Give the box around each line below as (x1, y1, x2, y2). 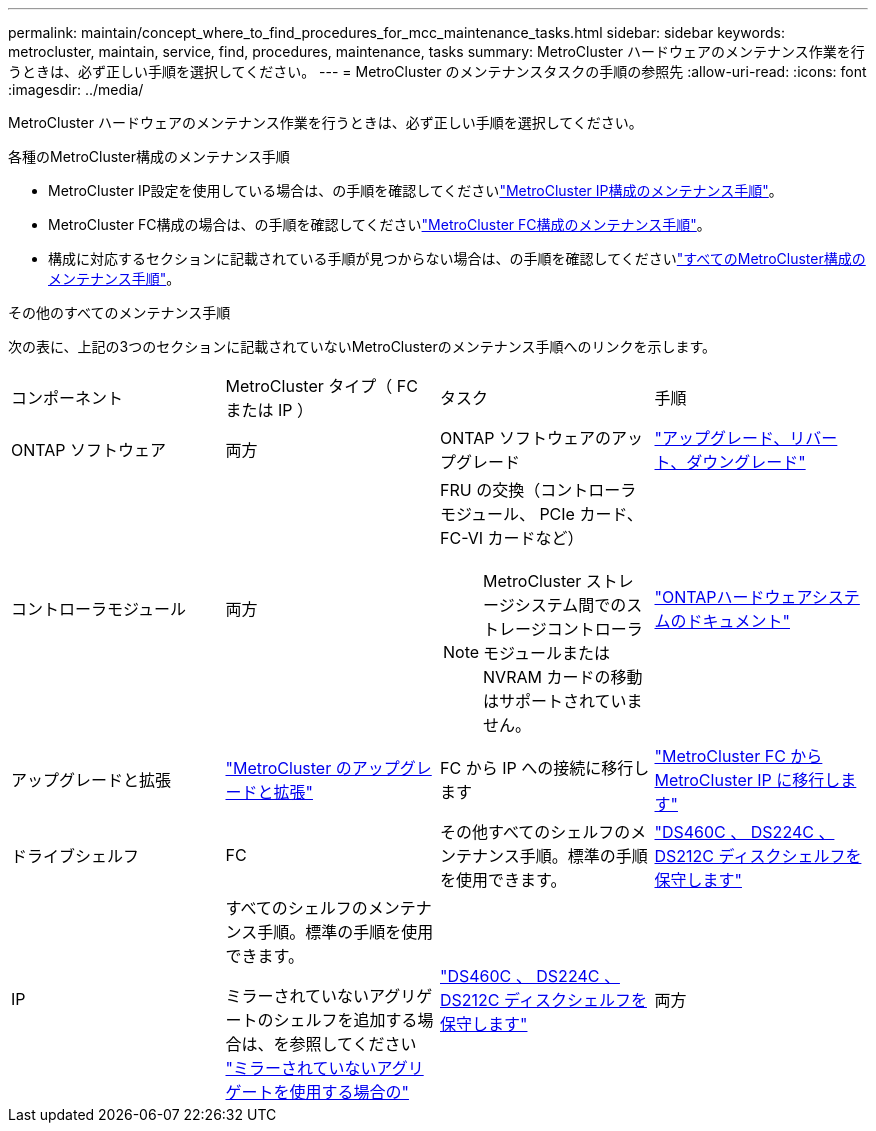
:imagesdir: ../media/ (8, 81, 144, 98)
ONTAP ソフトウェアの (440, 428, 612, 448)
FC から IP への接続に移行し (440, 758, 650, 778)
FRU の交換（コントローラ (440, 480, 637, 500)
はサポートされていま (483, 691, 643, 711)
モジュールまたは (483, 643, 610, 663)
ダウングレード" (686, 452, 806, 472)
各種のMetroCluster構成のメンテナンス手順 (8, 148, 290, 165)
